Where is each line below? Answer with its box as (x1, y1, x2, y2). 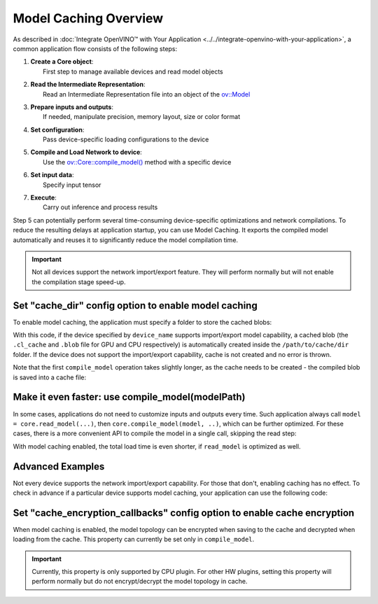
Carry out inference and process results (43, 203, 158, 211)
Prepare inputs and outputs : (30, 102, 113, 111)
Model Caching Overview (13, 10, 164, 26)
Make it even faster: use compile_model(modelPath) (13, 391, 246, 403)
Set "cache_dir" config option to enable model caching (13, 300, 258, 311)
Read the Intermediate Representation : (30, 80, 146, 89)
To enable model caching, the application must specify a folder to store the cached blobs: (13, 318, 272, 326)
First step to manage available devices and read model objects (43, 67, 223, 76)
